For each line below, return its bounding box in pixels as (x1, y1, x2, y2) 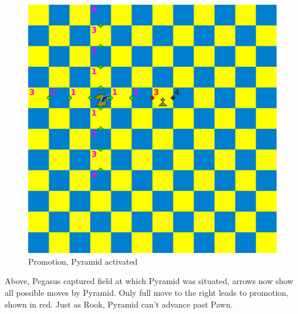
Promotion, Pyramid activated (28, 255, 138, 267)
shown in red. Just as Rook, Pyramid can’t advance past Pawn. (5, 298, 233, 310)
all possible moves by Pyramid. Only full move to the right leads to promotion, (5, 286, 289, 298)
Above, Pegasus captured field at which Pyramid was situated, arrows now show (5, 275, 293, 287)
